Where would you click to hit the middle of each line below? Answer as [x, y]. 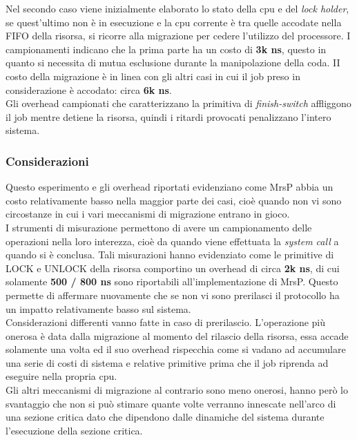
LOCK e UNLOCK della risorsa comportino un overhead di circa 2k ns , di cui [173, 268]
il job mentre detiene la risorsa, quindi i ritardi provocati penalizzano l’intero [168, 116]
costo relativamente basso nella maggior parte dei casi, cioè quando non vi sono [174, 200]
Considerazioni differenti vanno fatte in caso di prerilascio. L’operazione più [166, 322]
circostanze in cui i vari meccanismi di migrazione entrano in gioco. [148, 214]
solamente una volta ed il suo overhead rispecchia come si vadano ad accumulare [176, 349]
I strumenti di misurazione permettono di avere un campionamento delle [159, 227]
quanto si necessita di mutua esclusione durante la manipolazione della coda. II [173, 63]
